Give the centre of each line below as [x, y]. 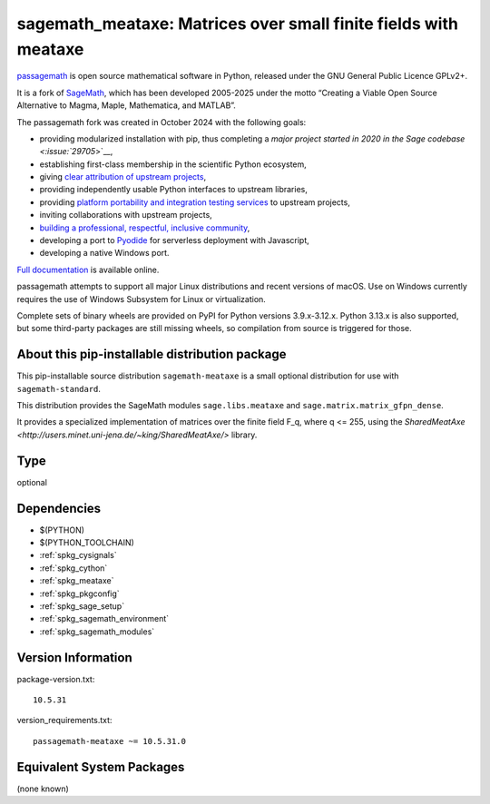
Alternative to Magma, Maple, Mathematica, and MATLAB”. [126, 105]
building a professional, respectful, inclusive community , [145, 228]
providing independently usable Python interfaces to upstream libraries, [174, 190]
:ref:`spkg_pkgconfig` [79, 593]
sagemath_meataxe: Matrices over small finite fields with [237, 24]
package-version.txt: [56, 679]
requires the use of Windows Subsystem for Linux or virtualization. [142, 299]
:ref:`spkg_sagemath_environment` [104, 619]
